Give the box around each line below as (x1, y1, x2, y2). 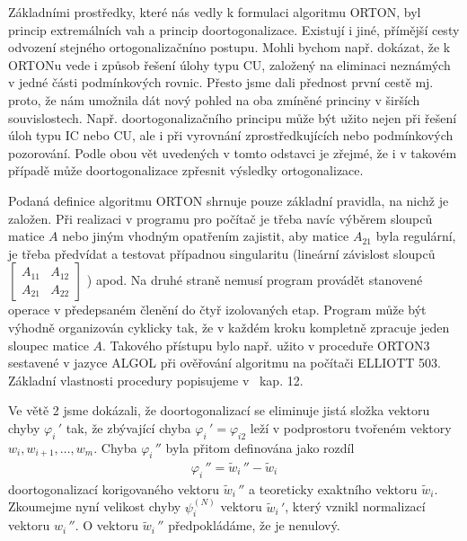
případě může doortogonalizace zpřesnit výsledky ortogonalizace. (8, 161, 364, 180)
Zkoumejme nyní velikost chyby (8, 497, 181, 516)
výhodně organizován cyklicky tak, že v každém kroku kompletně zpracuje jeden (8, 317, 450, 336)
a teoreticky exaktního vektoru (249, 479, 418, 498)
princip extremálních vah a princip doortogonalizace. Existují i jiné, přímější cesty (8, 20, 460, 39)
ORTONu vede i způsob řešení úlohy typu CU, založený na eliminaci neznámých (8, 55, 451, 74)
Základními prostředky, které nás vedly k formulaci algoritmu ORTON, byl (8, 3, 421, 21)
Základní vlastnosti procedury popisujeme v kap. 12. (8, 370, 304, 389)
